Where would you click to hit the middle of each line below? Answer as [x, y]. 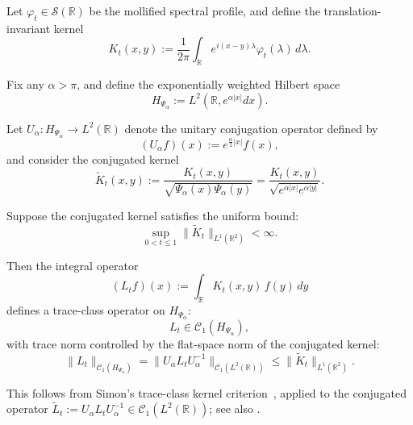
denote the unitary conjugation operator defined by [251, 128]
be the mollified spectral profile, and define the [204, 10]
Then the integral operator [73, 265]
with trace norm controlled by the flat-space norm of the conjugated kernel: [193, 343]
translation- [353, 10]
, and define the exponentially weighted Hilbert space [209, 84]
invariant [29, 28]
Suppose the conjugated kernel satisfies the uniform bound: [153, 215]
